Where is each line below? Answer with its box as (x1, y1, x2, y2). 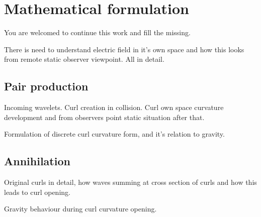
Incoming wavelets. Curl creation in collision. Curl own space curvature (4, 102, 224, 113)
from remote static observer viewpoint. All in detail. (4, 54, 164, 64)
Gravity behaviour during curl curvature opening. (4, 203, 157, 214)
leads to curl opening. (4, 186, 70, 197)
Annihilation (4, 153, 70, 169)
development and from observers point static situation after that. (4, 112, 205, 122)
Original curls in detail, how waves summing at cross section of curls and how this (4, 177, 257, 187)
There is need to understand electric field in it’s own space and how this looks (4, 44, 244, 54)
